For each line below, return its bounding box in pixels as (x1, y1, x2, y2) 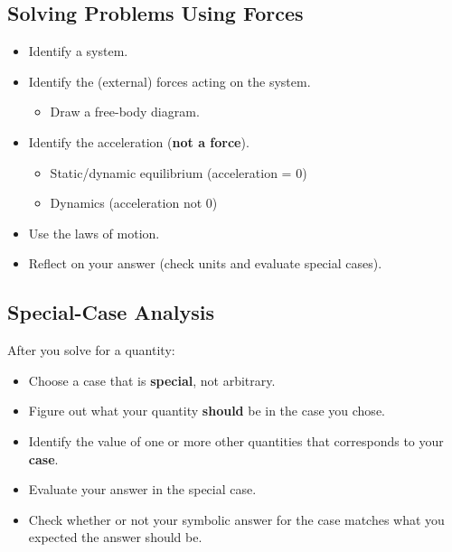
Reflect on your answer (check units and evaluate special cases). (28, 254, 382, 273)
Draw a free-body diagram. (50, 102, 200, 121)
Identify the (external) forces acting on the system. (28, 71, 311, 90)
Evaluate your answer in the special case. (28, 480, 257, 499)
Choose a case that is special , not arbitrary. (28, 370, 276, 389)
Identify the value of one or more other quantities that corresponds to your (28, 431, 444, 450)
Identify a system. (28, 42, 128, 61)
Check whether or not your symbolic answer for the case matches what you (28, 510, 445, 529)
